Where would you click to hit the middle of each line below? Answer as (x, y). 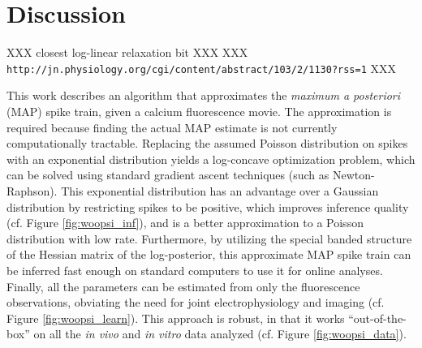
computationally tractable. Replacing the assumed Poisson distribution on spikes (207, 143)
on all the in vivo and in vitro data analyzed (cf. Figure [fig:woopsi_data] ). (220, 334)
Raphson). (32, 190)
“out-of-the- (377, 318)
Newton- (353, 175)
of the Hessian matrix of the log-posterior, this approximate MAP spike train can (209, 254)
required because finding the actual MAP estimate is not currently (172, 127)
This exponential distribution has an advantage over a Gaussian (220, 190)
